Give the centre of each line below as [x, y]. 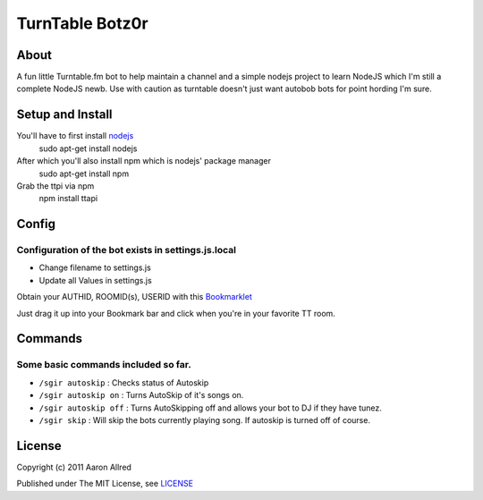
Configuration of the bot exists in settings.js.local [127, 250]
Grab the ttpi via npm [55, 186]
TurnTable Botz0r [82, 23]
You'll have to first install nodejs [75, 136]
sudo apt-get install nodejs [88, 148]
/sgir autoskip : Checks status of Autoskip [124, 382]
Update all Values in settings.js [95, 280]
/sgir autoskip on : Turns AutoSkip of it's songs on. [141, 395]
